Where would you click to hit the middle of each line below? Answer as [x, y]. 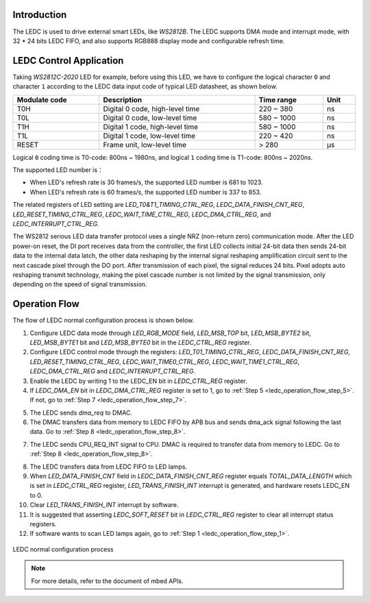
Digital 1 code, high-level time [151, 127]
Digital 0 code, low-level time [150, 118]
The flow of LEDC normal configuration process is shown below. [103, 320]
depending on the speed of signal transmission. [80, 284]
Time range [278, 99]
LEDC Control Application [68, 61]
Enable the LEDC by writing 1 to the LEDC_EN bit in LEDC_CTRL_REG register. [139, 381]
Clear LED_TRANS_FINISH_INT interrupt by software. [104, 505]
